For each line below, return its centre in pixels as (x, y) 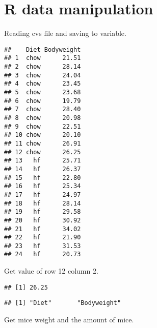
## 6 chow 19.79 (43, 101)
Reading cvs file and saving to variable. (65, 33)
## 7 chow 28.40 (43, 109)
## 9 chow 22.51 (43, 126)
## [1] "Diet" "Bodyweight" (63, 303)
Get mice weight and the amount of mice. (69, 320)
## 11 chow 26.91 (43, 143)
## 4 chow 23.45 (43, 84)
